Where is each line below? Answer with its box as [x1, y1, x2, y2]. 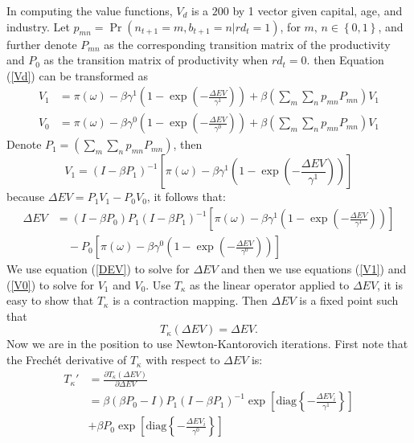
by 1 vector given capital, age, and [232, 2, 403, 18]
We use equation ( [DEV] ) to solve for [6, 260, 190, 277]
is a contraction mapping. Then [113, 292, 268, 309]
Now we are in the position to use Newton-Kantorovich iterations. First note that [6, 335, 408, 352]
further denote [6, 35, 77, 52]
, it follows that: [146, 188, 226, 205]
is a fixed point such [299, 292, 399, 309]
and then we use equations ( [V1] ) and [221, 260, 407, 277]
